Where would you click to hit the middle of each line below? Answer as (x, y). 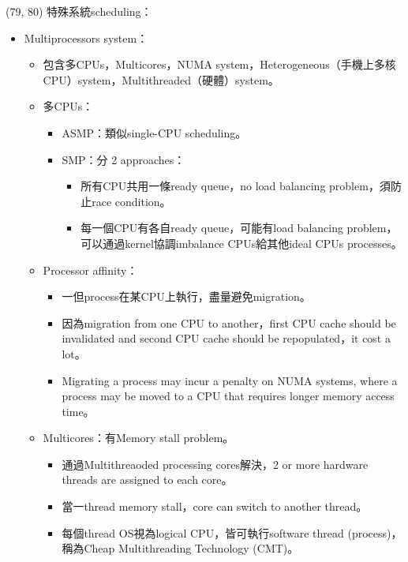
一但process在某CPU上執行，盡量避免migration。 (186, 296)
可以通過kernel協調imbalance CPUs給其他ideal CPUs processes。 (241, 243)
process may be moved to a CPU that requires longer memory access (228, 396)
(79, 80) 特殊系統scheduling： (79, 11)
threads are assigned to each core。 (147, 480)
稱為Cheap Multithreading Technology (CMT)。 (180, 548)
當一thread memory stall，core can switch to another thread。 (215, 506)
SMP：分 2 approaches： (124, 159)
